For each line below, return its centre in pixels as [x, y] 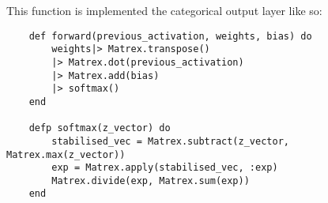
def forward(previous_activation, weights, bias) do [170, 36]
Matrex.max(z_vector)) [66, 154]
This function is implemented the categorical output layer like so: [164, 10]
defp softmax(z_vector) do [100, 128]
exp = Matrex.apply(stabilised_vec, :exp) [165, 168]
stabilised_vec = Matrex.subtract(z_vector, [170, 141]
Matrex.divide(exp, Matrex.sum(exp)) [151, 180]
